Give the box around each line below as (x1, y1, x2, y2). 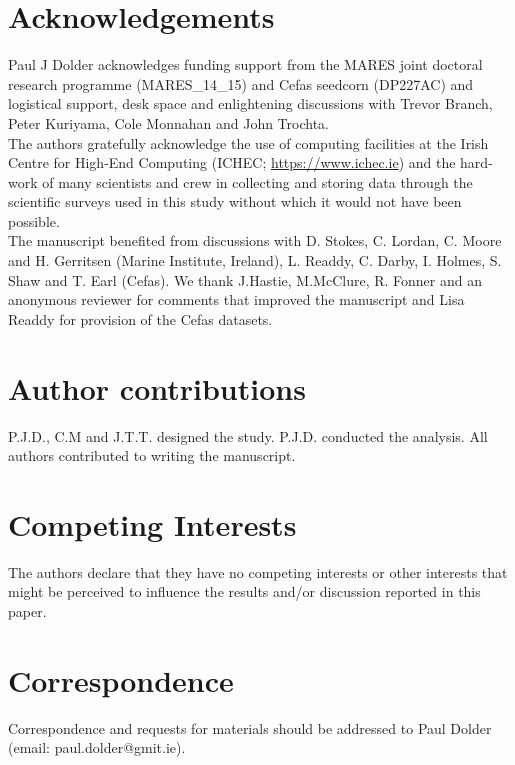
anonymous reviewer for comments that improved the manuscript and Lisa (8, 289, 465, 310)
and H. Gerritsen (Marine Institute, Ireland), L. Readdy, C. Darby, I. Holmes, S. (8, 250, 502, 271)
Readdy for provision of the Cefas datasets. (8, 308, 273, 329)
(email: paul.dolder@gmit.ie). (8, 737, 186, 758)
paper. (8, 601, 47, 622)
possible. (8, 210, 60, 231)
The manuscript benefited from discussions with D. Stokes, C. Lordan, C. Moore (8, 230, 502, 251)
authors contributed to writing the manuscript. (8, 445, 296, 466)
